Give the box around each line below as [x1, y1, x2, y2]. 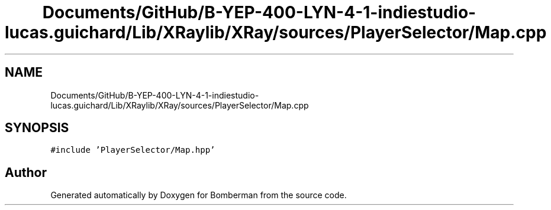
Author [5, 165, 47, 180]
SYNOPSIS [5, 120, 69, 136]
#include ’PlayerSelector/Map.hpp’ [50, 145, 215, 155]
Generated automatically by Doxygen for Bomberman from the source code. [50, 190, 347, 201]
